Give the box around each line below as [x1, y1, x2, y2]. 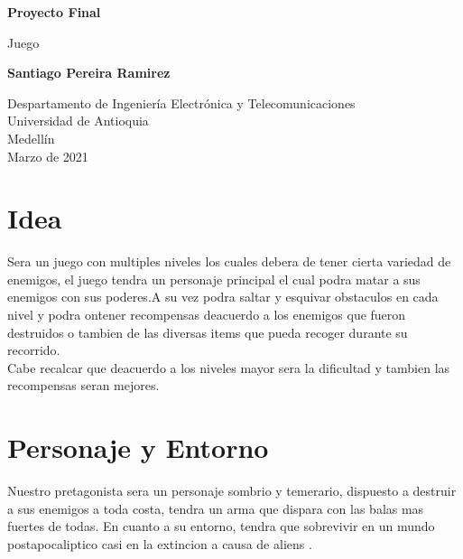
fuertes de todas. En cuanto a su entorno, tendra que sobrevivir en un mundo [7, 517, 435, 536]
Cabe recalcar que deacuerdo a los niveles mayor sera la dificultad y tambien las [7, 358, 450, 377]
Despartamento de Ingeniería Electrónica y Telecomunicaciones [7, 93, 356, 112]
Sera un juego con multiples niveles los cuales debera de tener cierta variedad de [7, 252, 451, 271]
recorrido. [7, 340, 60, 359]
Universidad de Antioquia [7, 111, 149, 130]
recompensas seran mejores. [7, 376, 160, 395]
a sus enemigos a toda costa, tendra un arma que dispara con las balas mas [7, 498, 424, 517]
